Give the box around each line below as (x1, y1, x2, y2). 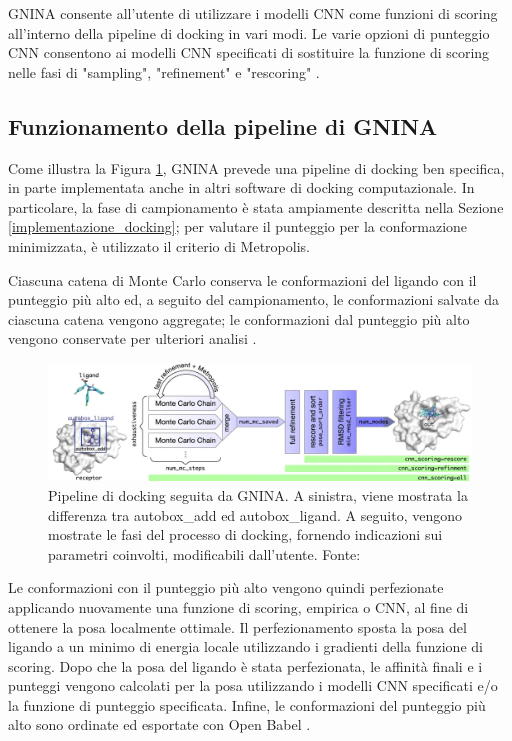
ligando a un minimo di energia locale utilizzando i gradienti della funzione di (8, 636, 483, 657)
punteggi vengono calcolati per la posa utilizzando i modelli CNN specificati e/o (8, 675, 498, 696)
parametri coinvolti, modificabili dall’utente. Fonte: (48, 543, 361, 564)
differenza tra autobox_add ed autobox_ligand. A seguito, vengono (48, 504, 462, 525)
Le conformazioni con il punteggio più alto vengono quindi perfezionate (8, 577, 444, 598)
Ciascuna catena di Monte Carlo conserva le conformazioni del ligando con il (8, 269, 477, 290)
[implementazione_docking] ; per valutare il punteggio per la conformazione (8, 216, 468, 237)
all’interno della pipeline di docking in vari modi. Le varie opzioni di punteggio (8, 22, 490, 43)
